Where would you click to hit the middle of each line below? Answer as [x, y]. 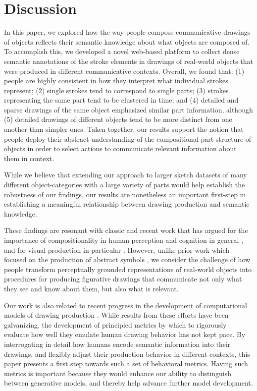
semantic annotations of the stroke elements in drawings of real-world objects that [129, 61]
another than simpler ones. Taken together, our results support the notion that [124, 129]
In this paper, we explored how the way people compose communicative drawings [127, 32]
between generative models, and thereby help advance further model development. [128, 383]
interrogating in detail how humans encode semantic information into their [117, 344]
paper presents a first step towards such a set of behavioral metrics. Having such [126, 363]
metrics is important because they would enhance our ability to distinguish [118, 373]
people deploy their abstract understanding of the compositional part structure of [128, 139]
